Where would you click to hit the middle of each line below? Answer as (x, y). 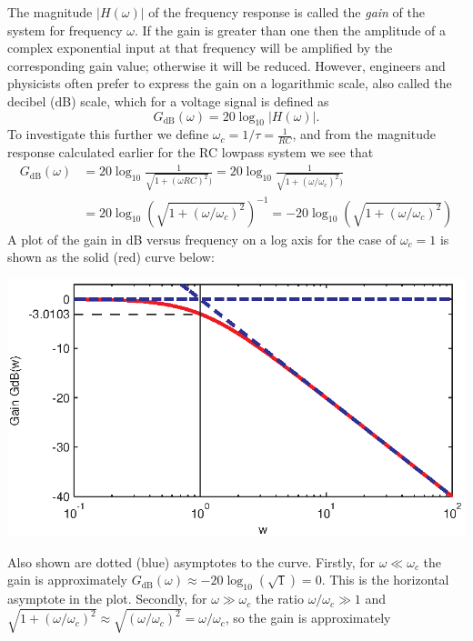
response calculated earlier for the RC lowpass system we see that (191, 152)
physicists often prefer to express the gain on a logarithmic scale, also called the (230, 83)
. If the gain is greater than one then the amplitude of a (290, 30)
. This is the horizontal (385, 580)
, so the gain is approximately (308, 618)
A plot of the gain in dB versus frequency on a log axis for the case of (202, 239)
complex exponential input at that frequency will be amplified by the (200, 48)
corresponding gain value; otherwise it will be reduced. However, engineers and (226, 65)
